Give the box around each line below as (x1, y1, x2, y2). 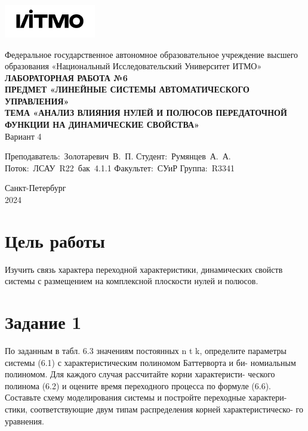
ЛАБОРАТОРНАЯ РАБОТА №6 (5, 71, 128, 84)
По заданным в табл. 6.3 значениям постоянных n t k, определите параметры (5, 344, 287, 357)
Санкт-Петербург (5, 181, 66, 194)
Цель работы (5, 228, 105, 253)
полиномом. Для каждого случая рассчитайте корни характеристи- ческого (5, 368, 275, 380)
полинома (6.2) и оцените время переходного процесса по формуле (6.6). (5, 379, 272, 392)
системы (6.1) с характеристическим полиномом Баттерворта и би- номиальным (5, 356, 296, 368)
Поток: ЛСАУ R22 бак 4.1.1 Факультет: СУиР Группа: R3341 (5, 161, 235, 174)
